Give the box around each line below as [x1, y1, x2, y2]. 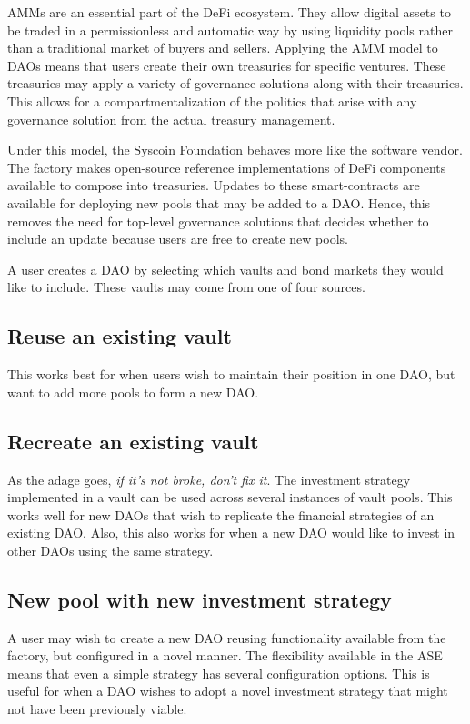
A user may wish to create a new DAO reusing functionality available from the [7, 628, 446, 647]
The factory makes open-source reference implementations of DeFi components [7, 157, 446, 176]
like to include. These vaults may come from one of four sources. [7, 277, 365, 297]
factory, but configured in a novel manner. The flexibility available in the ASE [7, 646, 443, 665]
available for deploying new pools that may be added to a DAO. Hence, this [7, 193, 431, 212]
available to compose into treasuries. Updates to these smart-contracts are [7, 176, 420, 195]
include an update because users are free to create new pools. [7, 229, 348, 248]
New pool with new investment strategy [7, 585, 392, 613]
